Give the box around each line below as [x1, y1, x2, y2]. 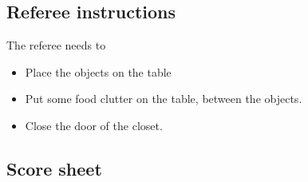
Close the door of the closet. [25, 117, 163, 133]
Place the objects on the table [25, 63, 172, 80]
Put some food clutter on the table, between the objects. [25, 90, 302, 107]
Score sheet [6, 156, 102, 180]
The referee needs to [6, 37, 106, 53]
